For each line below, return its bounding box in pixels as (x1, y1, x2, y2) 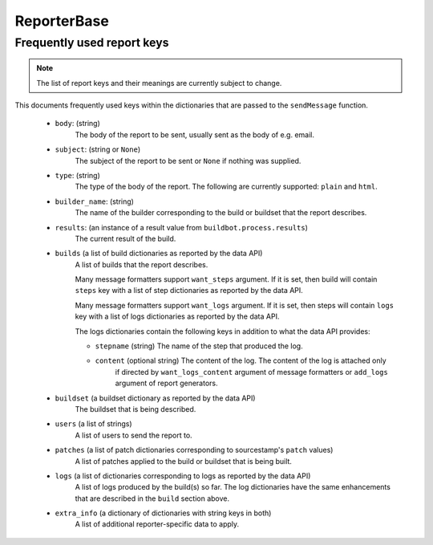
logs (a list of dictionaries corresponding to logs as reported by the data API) (55, 470, 311, 481)
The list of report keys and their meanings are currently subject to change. (36, 78, 282, 87)
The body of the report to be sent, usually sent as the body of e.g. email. (75, 129, 315, 140)
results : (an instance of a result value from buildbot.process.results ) (55, 222, 309, 232)
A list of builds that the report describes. (75, 259, 208, 269)
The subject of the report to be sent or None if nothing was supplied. (75, 156, 301, 165)
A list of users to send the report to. (75, 430, 192, 440)
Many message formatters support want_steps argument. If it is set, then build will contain (75, 275, 378, 284)
